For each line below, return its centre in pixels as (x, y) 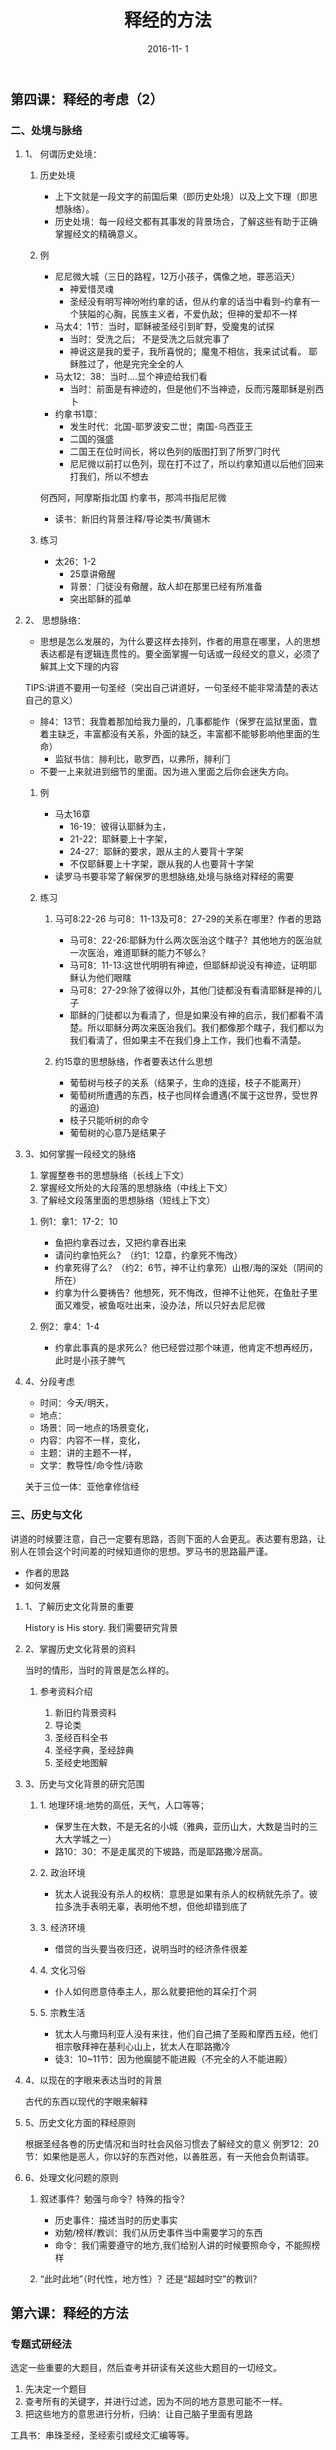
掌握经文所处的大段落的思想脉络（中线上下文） (136, 1188)
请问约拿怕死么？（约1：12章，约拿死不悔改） (148, 1255)
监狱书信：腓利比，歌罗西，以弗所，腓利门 (142, 759)
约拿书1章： (78, 414)
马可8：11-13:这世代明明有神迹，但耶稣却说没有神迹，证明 (189, 965)
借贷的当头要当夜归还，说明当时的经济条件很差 (151, 1948)
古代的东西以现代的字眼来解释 (86, 2101)
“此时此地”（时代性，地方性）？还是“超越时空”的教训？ (150, 2278)
